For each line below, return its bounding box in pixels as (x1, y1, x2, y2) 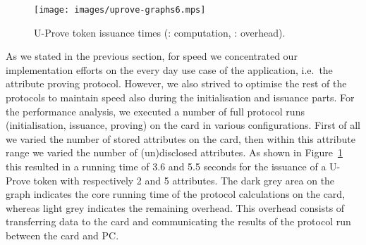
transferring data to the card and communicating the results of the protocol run (6, 214, 351, 229)
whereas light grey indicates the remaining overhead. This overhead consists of (6, 200, 345, 215)
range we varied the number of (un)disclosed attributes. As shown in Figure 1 (6, 145, 343, 160)
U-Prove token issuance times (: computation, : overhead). (34, 25, 286, 39)
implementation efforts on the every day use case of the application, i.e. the (6, 62, 333, 77)
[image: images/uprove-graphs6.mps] (34, 5, 206, 15)
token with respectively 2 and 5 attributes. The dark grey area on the (33, 172, 335, 187)
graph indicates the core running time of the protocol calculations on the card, (6, 187, 346, 201)
